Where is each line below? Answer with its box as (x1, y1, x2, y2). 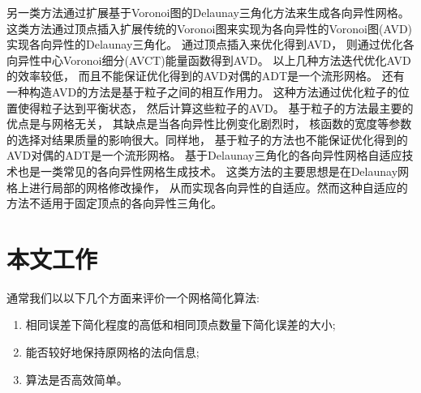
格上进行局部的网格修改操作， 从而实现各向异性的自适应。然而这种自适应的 (6, 178, 408, 195)
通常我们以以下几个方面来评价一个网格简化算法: (6, 288, 260, 305)
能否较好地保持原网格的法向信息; (25, 344, 200, 361)
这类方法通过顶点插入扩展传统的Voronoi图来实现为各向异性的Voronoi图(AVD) (6, 19, 413, 36)
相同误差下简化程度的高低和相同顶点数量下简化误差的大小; (25, 316, 336, 333)
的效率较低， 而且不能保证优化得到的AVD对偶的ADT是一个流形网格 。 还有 (6, 67, 405, 84)
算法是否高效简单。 (25, 370, 128, 387)
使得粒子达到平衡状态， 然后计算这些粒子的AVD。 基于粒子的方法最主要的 (17, 99, 414, 116)
